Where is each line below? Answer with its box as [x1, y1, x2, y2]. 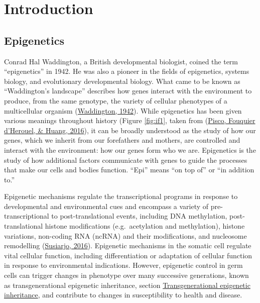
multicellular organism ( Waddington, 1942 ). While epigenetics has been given [4, 105, 242, 116]
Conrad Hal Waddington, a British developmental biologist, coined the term [4, 56, 238, 66]
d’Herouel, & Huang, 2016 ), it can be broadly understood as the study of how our [4, 125, 256, 135]
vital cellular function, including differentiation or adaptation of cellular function [4, 250, 252, 260]
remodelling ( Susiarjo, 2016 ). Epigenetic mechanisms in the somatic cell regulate [4, 240, 251, 251]
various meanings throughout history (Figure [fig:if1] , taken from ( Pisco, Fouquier [4, 115, 255, 126]
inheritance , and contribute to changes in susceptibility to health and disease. [4, 289, 242, 300]
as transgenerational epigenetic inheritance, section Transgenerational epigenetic [4, 279, 250, 290]
